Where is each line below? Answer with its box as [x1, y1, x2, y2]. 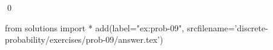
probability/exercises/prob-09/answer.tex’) [5, 33, 163, 46]
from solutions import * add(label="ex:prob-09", [5, 21, 185, 34]
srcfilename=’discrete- [186, 21, 268, 34]
